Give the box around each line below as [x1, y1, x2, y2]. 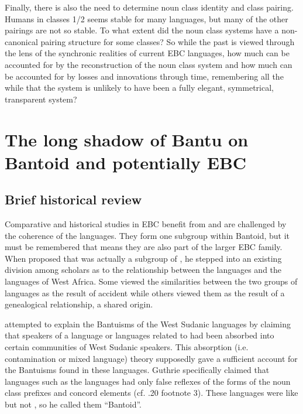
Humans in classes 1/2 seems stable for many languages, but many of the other [5, 12, 288, 25]
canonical [5, 35, 38, 47]
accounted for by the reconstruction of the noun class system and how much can [5, 58, 292, 70]
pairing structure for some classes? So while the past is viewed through [40, 35, 295, 47]
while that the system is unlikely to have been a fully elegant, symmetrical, [5, 81, 274, 94]
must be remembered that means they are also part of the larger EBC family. [5, 241, 283, 253]
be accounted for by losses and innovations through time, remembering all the [5, 70, 284, 82]
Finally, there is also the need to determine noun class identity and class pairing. [5, 1, 294, 13]
